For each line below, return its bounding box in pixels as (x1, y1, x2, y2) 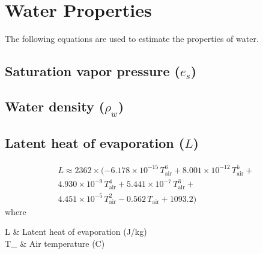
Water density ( (5, 96, 105, 115)
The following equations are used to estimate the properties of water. (5, 32, 259, 45)
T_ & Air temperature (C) (5, 237, 105, 249)
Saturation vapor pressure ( (5, 62, 180, 80)
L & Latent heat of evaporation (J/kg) (5, 225, 147, 238)
